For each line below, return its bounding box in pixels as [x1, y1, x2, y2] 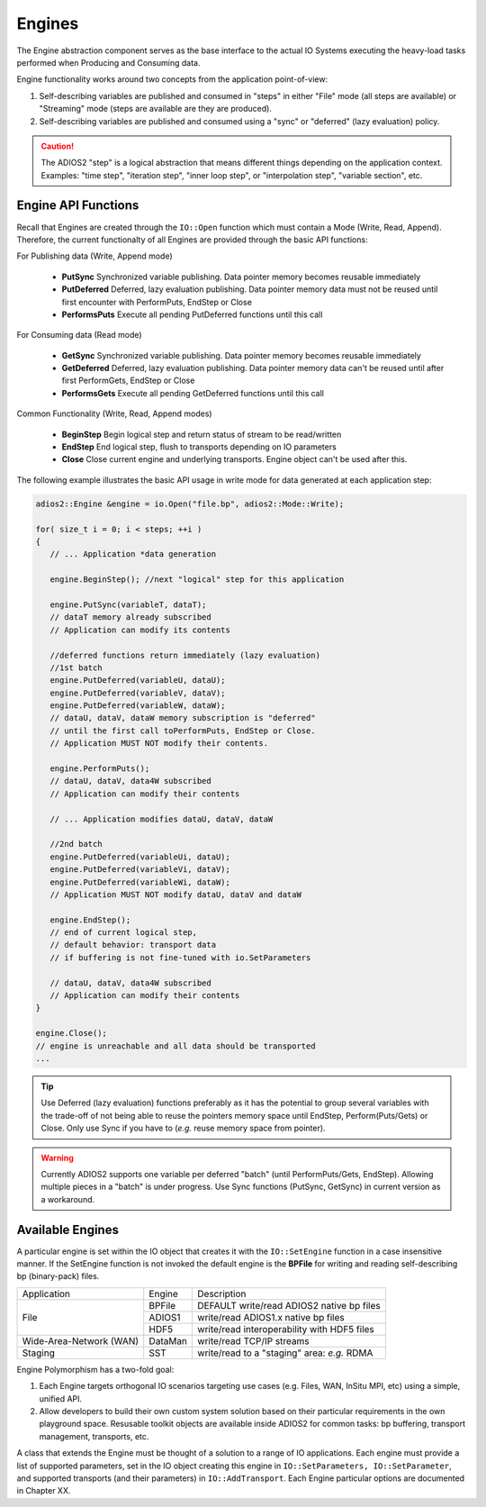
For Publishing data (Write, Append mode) [16, 250, 173, 261]
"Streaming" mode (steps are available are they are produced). [39, 104, 272, 114]
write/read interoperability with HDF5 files [197, 1322, 375, 1335]
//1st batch [49, 662, 103, 673]
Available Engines [16, 1221, 119, 1238]
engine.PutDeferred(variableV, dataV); [49, 687, 226, 698]
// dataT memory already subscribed [49, 613, 211, 622]
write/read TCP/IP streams [197, 1334, 310, 1347]
